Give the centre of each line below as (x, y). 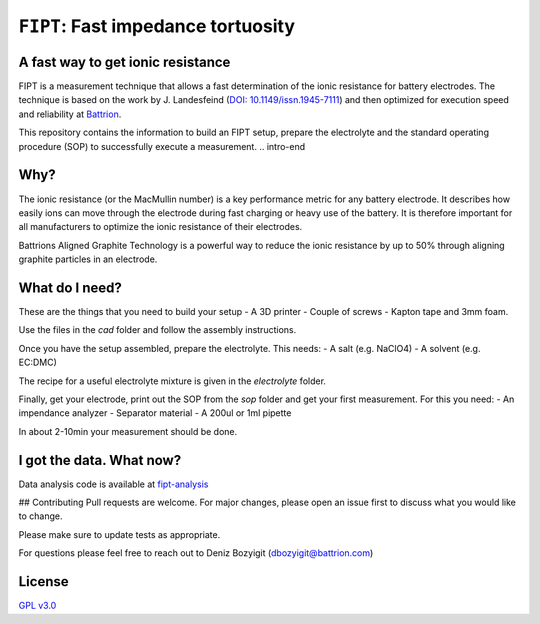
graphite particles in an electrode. (88, 259)
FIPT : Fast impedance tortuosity (156, 26)
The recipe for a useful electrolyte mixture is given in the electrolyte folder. (172, 381)
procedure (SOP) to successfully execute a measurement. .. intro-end (162, 146)
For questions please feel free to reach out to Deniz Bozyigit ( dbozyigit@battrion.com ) (196, 553)
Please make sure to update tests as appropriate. (119, 534)
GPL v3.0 (37, 606)
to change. (40, 516)
